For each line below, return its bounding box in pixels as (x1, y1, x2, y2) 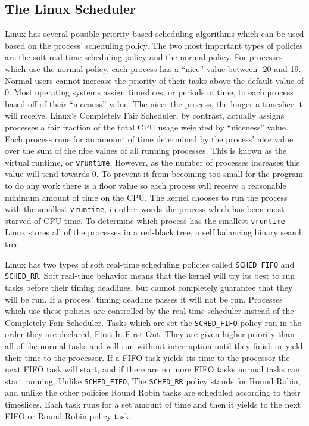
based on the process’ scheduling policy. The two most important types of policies (5, 39, 303, 51)
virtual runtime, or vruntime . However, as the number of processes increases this (5, 156, 300, 168)
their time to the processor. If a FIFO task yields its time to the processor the (5, 351, 290, 363)
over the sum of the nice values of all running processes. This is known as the (5, 144, 287, 157)
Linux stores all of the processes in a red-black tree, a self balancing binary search (5, 226, 304, 238)
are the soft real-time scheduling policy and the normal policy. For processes (5, 51, 283, 63)
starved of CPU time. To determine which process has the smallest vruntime (5, 214, 285, 226)
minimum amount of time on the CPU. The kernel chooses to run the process (5, 191, 288, 203)
